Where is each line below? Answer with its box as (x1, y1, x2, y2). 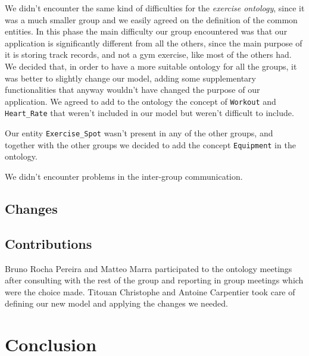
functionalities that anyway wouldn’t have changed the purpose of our (5, 83, 260, 96)
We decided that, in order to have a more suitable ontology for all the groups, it (5, 60, 297, 72)
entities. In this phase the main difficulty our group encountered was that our (5, 25, 288, 38)
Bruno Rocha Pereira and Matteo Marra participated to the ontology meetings (5, 262, 292, 274)
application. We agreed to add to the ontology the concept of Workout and (5, 95, 276, 107)
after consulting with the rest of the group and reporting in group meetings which (5, 274, 304, 286)
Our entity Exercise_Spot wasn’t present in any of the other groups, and (5, 127, 273, 139)
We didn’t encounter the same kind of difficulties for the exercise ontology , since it (5, 2, 305, 14)
